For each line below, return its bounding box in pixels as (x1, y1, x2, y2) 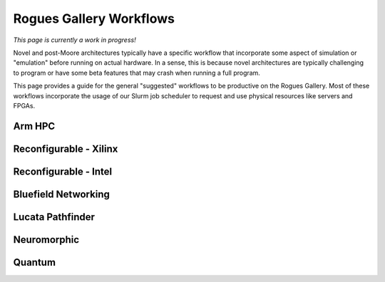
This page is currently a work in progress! (13, 36, 136, 44)
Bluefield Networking (13, 188, 110, 200)
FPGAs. (13, 101, 36, 110)
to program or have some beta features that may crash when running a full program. (13, 68, 260, 77)
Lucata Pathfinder (13, 211, 96, 223)
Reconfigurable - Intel (13, 165, 113, 177)
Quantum (13, 256, 56, 268)
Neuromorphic (13, 234, 80, 246)
